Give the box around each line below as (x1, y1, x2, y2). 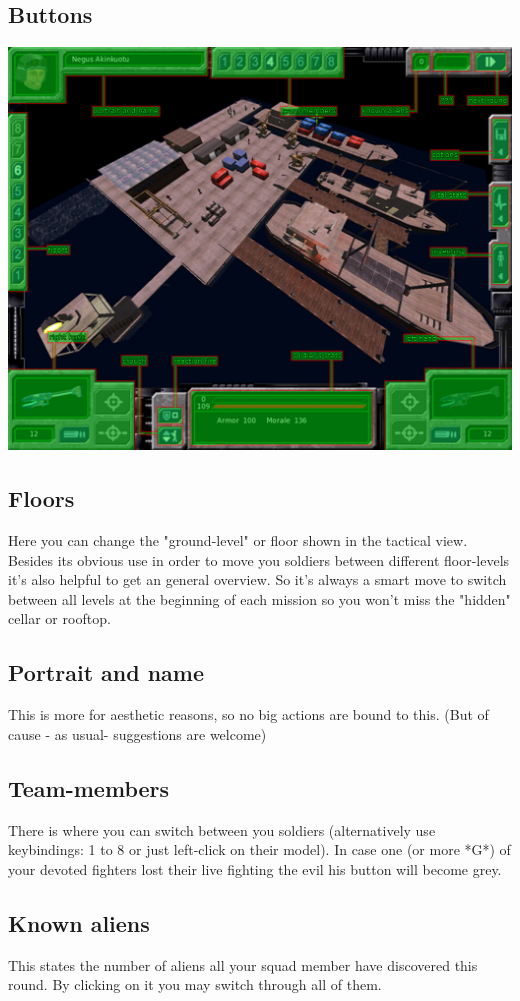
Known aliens (8, 907, 150, 938)
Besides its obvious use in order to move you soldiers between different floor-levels (8, 549, 510, 570)
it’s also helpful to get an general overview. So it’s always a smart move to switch (8, 569, 507, 590)
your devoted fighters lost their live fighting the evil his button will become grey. (8, 858, 502, 879)
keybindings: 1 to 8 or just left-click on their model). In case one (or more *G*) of (8, 839, 511, 860)
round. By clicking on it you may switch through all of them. (8, 974, 382, 995)
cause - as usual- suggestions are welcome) (8, 723, 267, 744)
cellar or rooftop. (8, 608, 111, 629)
